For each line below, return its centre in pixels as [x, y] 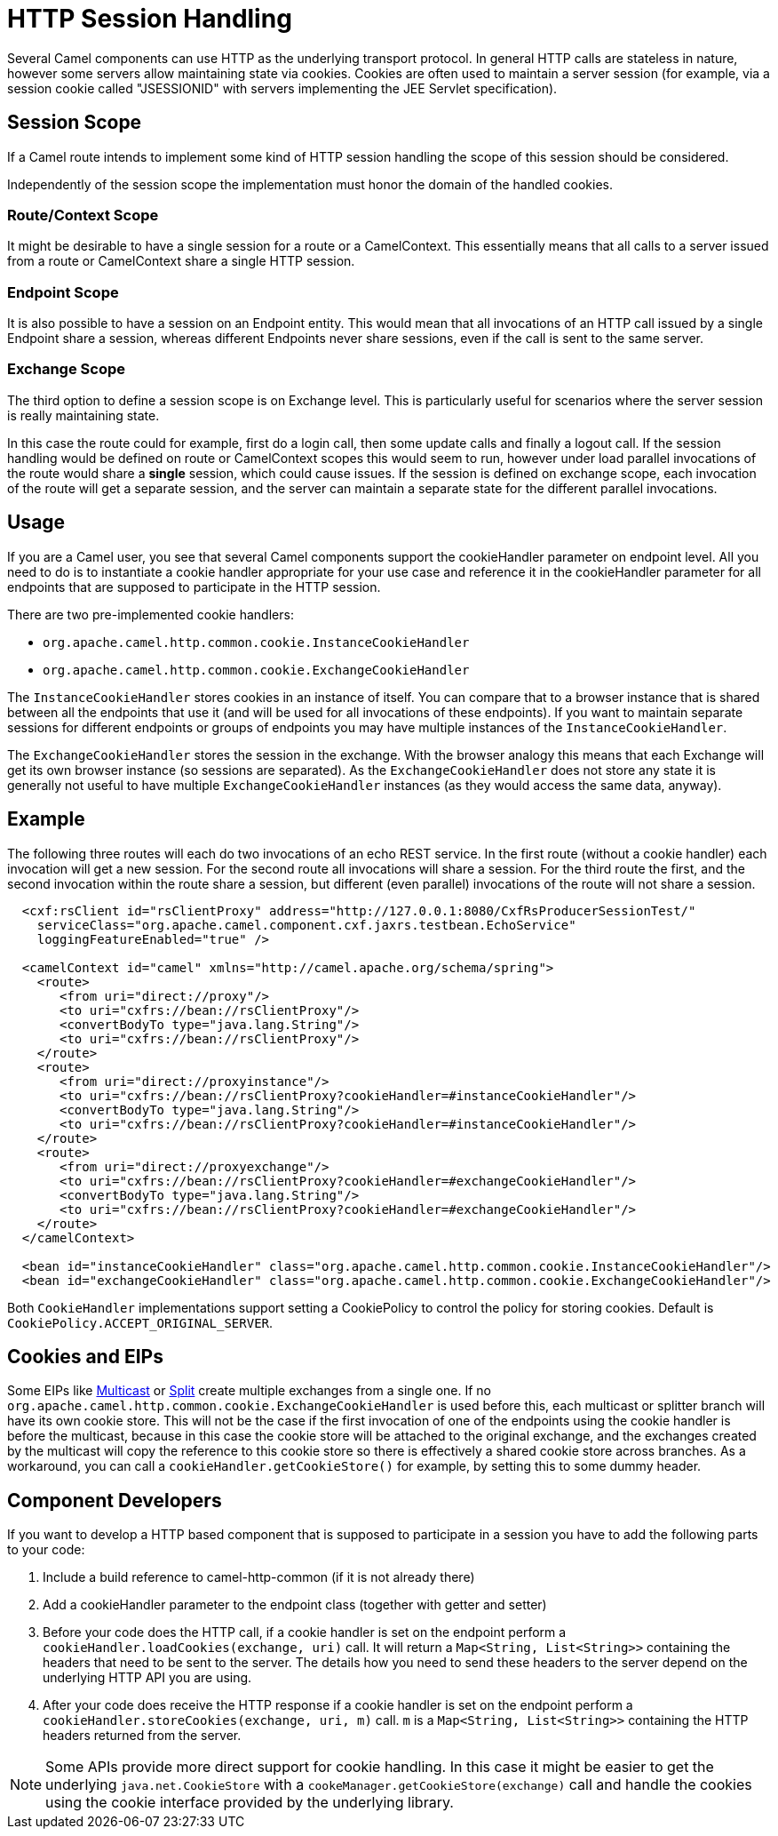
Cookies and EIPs [85, 1356]
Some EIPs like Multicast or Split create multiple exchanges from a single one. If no [249, 1391]
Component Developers [115, 1500]
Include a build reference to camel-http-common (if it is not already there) [259, 1577]
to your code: [46, 1550]
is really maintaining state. [83, 415]
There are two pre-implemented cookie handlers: [151, 614]
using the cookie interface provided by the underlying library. [250, 1803]
